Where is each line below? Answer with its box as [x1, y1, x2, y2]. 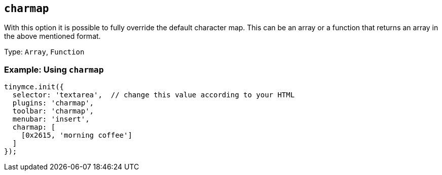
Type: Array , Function [4, 47, 85, 56]
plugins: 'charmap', [12, 99, 94, 107]
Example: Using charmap [4, 64, 104, 75]
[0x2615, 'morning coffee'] [21, 131, 132, 140]
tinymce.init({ [4, 83, 64, 91]
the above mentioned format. [4, 32, 101, 41]
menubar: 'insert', [12, 115, 90, 124]
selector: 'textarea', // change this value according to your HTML [12, 91, 295, 99]
